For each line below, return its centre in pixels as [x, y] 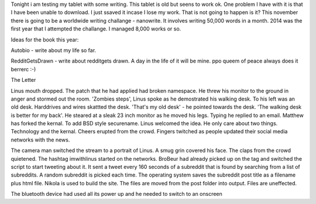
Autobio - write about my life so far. [54, 50]
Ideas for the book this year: [45, 39]
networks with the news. [40, 140]
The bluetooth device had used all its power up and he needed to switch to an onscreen [116, 194]
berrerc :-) [23, 69]
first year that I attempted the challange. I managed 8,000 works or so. [96, 29]
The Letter [23, 80]
